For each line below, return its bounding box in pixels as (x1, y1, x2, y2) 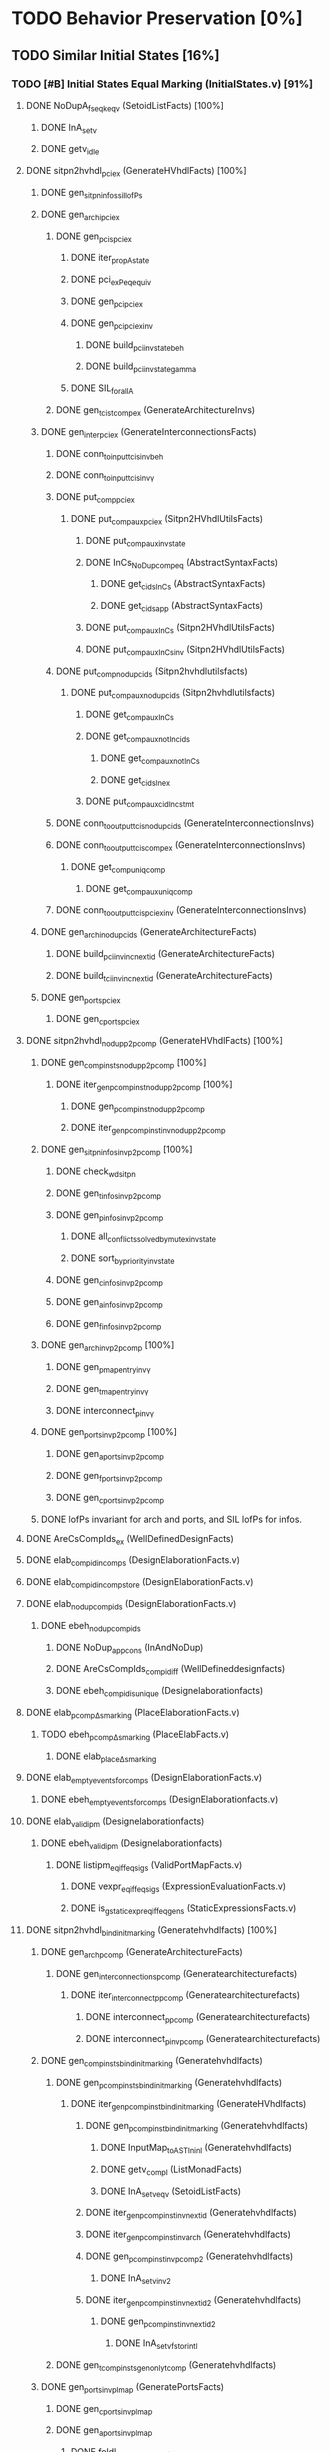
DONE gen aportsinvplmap (55, 2424, 153, 2439)
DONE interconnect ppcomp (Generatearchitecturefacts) (85, 2011, 311, 2025)
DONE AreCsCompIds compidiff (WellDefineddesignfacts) (55, 1663, 286, 1677)
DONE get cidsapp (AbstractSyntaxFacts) (100, 600, 264, 614)
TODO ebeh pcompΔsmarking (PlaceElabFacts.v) (40, 1728, 229, 1742)
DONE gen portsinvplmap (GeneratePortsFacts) (40, 2380, 224, 2395)
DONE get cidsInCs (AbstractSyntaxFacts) (100, 578, 266, 592)
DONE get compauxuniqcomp (85, 882, 193, 897)
